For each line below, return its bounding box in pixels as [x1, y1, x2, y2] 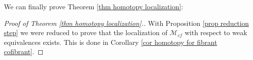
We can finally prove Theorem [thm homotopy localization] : [4, 1, 183, 11]
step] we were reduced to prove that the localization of [4, 27, 168, 38]
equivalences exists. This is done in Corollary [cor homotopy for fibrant [4, 37, 217, 47]
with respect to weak [184, 27, 247, 38]
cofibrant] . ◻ [4, 46, 44, 57]
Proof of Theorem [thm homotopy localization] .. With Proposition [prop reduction [4, 18, 249, 28]
